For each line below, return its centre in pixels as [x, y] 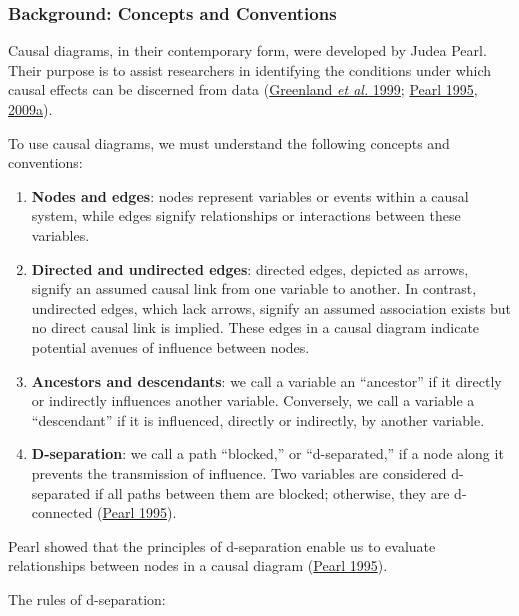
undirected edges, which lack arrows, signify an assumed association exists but [271, 307]
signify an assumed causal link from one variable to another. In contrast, [254, 288]
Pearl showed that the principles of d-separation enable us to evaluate [222, 545]
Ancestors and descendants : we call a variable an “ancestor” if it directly [266, 380]
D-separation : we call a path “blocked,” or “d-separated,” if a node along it [267, 453]
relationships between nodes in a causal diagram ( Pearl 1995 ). [198, 565]
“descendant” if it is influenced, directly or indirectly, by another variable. [258, 419]
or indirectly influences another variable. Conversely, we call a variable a [253, 400]
